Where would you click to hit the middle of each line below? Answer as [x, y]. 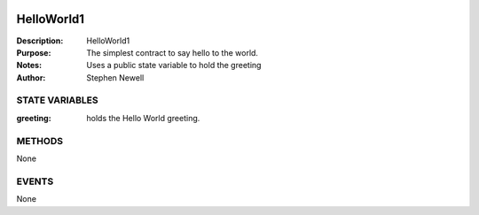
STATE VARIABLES [57, 100]
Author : [31, 77]
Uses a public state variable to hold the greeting [174, 65]
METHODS [40, 141]
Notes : [29, 65]
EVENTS [35, 181]
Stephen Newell [115, 77]
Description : [40, 41]
